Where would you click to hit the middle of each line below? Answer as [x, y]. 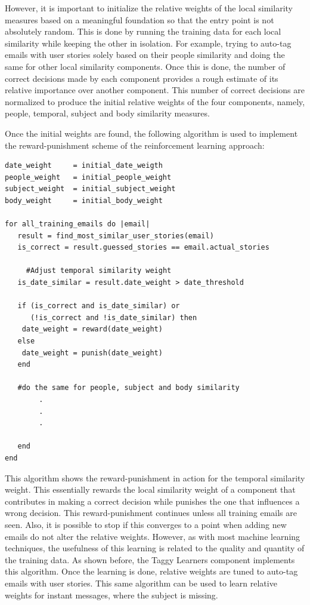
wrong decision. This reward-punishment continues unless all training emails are [151, 513]
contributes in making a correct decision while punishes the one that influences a [152, 501]
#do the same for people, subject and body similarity [128, 388]
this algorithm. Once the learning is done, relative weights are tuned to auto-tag [151, 571]
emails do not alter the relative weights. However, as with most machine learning [153, 536]
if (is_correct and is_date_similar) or [99, 306]
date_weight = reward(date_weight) [92, 329]
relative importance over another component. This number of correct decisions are [155, 90]
